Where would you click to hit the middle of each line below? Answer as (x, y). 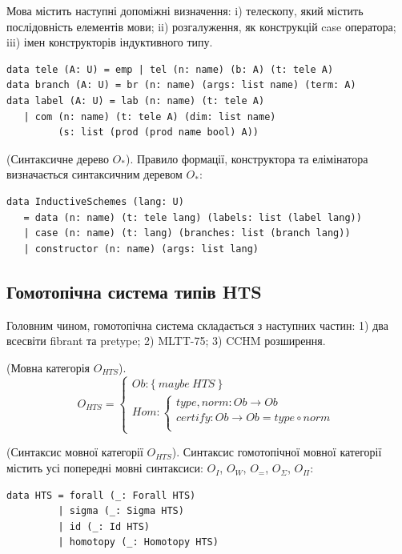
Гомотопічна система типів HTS (134, 291)
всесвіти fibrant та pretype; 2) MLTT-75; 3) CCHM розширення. (166, 341)
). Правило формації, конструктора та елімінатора (247, 158)
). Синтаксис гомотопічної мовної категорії (277, 452)
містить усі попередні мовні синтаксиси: (105, 468)
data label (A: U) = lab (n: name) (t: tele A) (136, 100)
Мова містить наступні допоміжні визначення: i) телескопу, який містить (185, 10)
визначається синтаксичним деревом (94, 174)
